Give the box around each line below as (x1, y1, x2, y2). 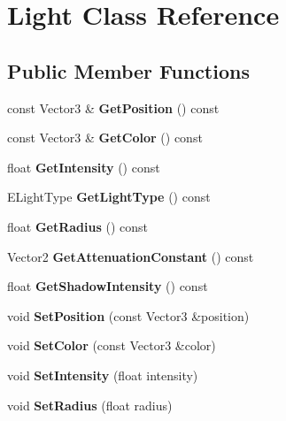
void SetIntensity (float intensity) (7, 365, 198, 384)
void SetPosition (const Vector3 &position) (7, 306, 250, 325)
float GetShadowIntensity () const (7, 277, 208, 295)
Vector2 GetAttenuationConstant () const (7, 247, 254, 265)
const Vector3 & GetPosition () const (7, 98, 220, 117)
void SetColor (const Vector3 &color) (7, 336, 216, 355)
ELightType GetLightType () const (7, 188, 211, 206)
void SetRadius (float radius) (7, 395, 173, 414)
